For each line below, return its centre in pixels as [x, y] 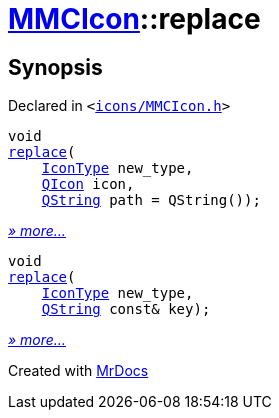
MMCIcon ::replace [134, 19]
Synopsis [55, 67]
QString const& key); [126, 309]
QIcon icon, [88, 184]
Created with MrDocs [78, 371]
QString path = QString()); [151, 200]
